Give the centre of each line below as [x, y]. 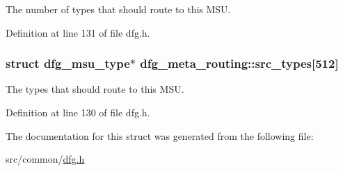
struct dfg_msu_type [68, 63]
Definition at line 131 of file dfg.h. [78, 32]
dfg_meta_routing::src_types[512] [239, 63]
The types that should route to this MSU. [95, 89]
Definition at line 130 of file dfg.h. [78, 112]
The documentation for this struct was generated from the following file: [160, 135]
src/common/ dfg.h [45, 159]
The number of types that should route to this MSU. [118, 9]
